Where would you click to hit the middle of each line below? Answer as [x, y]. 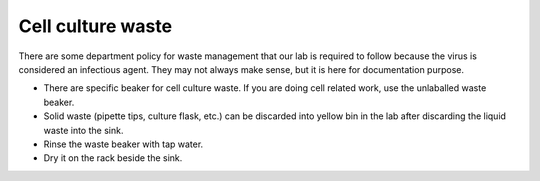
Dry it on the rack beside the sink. [113, 158]
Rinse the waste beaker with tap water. [123, 144]
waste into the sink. [83, 130]
